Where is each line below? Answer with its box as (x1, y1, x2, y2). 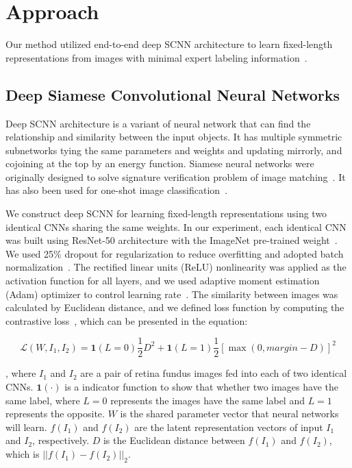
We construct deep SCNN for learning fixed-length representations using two (5, 206, 327, 221)
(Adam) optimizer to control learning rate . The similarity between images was (5, 286, 338, 301)
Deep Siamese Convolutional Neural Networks (5, 84, 340, 105)
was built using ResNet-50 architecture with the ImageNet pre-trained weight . (5, 233, 338, 247)
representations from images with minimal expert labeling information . (5, 50, 307, 64)
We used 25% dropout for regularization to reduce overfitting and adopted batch (5, 246, 344, 260)
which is (5, 447, 40, 461)
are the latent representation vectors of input (134, 419, 323, 434)
